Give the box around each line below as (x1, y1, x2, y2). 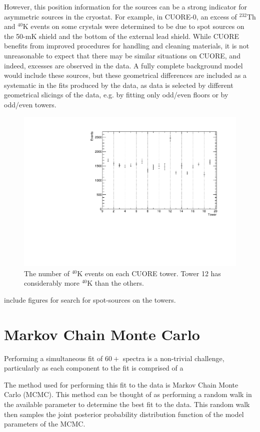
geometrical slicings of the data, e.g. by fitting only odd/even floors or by (4, 89, 228, 100)
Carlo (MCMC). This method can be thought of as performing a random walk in (4, 389, 252, 400)
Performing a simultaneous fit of (4, 353, 103, 363)
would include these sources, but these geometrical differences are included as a (4, 70, 247, 80)
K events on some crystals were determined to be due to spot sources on (22, 21, 244, 31)
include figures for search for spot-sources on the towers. (4, 294, 176, 305)
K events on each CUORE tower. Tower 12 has (77, 268, 221, 278)
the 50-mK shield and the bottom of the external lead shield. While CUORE (4, 30, 239, 41)
